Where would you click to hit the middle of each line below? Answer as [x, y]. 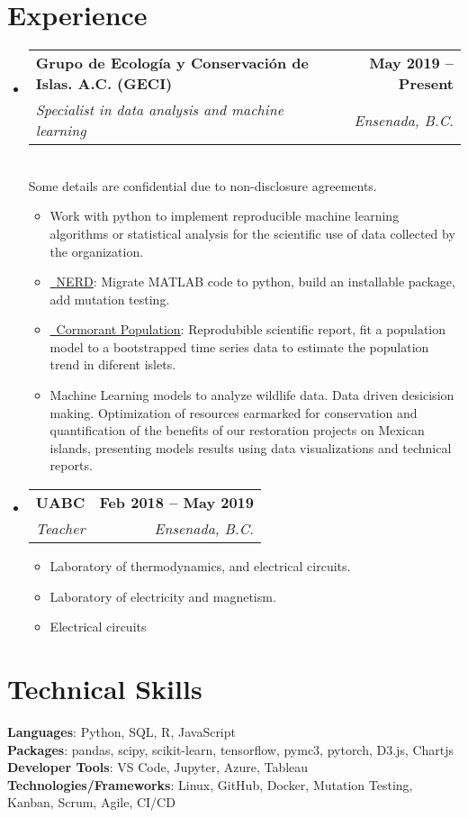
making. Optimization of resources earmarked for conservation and [234, 412]
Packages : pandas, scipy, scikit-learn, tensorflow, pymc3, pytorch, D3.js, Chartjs [231, 749]
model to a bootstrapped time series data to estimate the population [239, 346]
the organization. [97, 251]
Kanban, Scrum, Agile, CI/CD [91, 802]
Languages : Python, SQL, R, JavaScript [121, 731]
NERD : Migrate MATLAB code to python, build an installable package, [256, 282]
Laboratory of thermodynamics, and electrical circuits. [200, 566]
